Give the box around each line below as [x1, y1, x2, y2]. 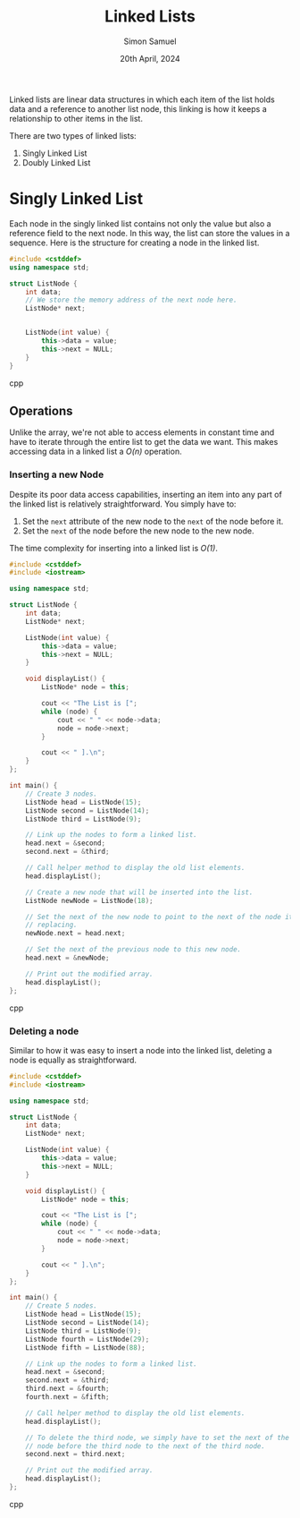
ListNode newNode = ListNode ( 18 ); [25, 896, 154, 905]
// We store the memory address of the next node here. [25, 295, 238, 305]
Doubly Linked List [21, 157, 91, 167]
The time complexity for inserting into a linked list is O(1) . [9, 542, 219, 553]
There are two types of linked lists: [9, 130, 137, 141]
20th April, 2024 [120, 53, 180, 64]
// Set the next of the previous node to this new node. [25, 945, 242, 954]
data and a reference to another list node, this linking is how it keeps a [9, 103, 268, 114]
